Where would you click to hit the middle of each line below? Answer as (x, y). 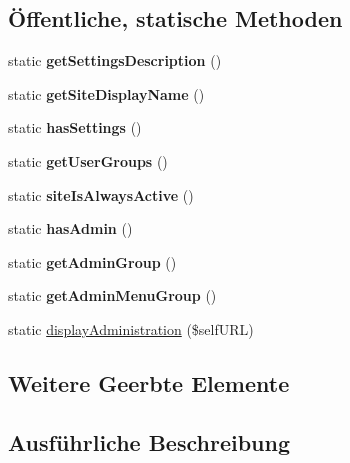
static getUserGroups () (88, 160)
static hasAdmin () (70, 228)
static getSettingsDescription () (115, 60)
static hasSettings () (75, 127)
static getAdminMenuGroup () (112, 295)
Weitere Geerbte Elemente (149, 382)
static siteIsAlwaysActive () (101, 194)
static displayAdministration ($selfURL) (131, 328)
